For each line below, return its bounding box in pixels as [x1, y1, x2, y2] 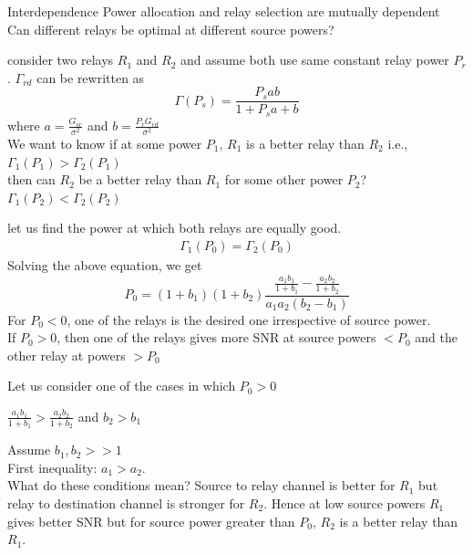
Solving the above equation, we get [7, 256, 202, 275]
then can [7, 170, 56, 189]
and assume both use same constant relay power [180, 50, 449, 69]
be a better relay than [78, 170, 202, 189]
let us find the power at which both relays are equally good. [7, 218, 342, 237]
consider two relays [7, 50, 114, 69]
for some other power [224, 170, 344, 189]
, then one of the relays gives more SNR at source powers [57, 328, 376, 347]
